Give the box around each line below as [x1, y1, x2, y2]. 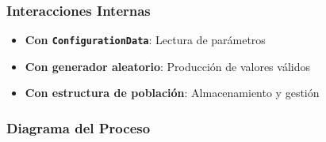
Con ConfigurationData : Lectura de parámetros [25, 32, 266, 48]
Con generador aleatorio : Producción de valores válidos [25, 58, 310, 74]
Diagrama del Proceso [6, 118, 151, 137]
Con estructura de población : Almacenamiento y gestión [25, 84, 320, 101]
